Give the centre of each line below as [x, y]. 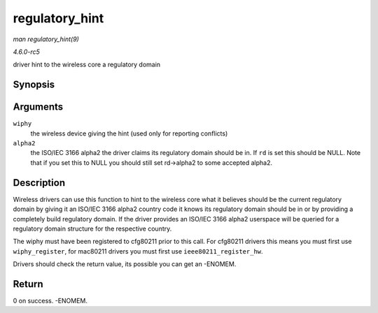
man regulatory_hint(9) [46, 39]
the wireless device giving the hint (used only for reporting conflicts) [129, 133]
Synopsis [34, 85]
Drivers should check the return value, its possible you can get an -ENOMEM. [125, 264]
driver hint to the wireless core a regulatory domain [87, 65]
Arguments [38, 107]
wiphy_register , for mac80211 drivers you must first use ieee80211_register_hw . [138, 251]
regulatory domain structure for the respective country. [92, 228]
